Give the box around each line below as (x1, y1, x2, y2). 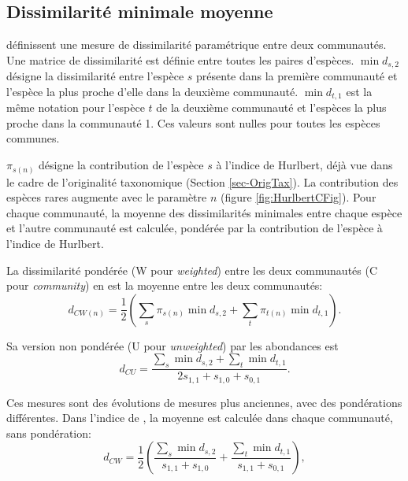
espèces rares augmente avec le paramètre (6, 189, 207, 205)
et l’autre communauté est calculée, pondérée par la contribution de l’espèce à (6, 220, 383, 236)
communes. (6, 130, 60, 146)
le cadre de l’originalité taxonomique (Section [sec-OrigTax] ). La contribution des (6, 173, 399, 190)
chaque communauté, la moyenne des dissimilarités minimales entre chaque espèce (6, 204, 402, 220)
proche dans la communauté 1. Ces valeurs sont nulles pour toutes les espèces (6, 114, 380, 131)
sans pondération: (6, 424, 91, 441)
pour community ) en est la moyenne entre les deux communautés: (6, 277, 323, 294)
